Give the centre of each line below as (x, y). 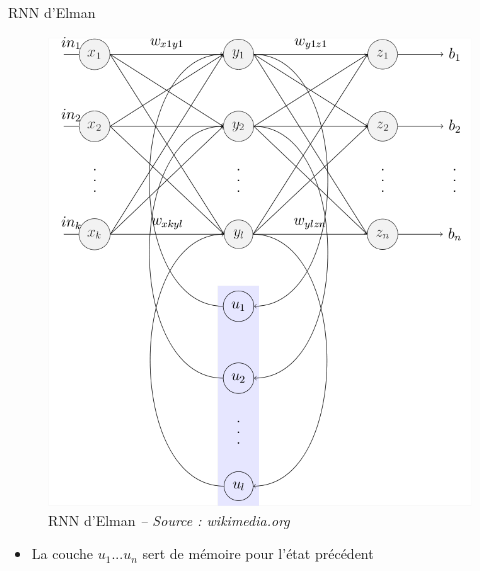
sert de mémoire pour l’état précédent (258, 553)
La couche (62, 553)
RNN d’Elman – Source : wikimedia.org (169, 519)
